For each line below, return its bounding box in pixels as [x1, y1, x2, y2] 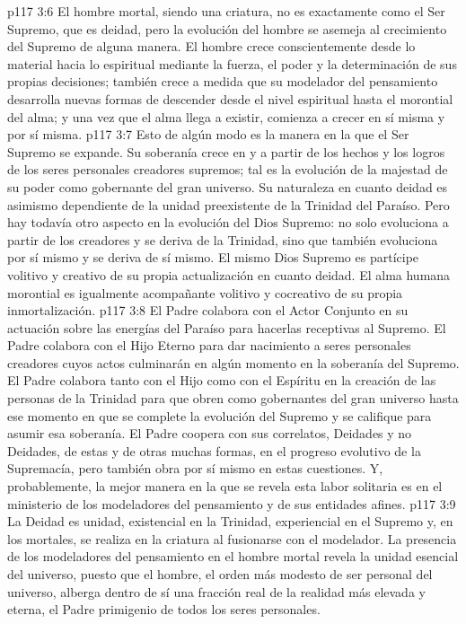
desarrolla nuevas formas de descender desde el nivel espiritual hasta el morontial [7, 89, 453, 108]
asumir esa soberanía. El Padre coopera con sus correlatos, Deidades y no [7, 424, 412, 443]
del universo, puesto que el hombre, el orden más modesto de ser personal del [7, 565, 433, 583]
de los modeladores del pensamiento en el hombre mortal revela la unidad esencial [7, 547, 459, 566]
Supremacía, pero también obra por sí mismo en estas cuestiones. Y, [7, 459, 383, 478]
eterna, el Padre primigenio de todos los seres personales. [7, 600, 321, 619]
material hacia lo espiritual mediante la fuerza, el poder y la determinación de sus [7, 54, 457, 73]
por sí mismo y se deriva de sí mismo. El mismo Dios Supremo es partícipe [7, 248, 419, 267]
